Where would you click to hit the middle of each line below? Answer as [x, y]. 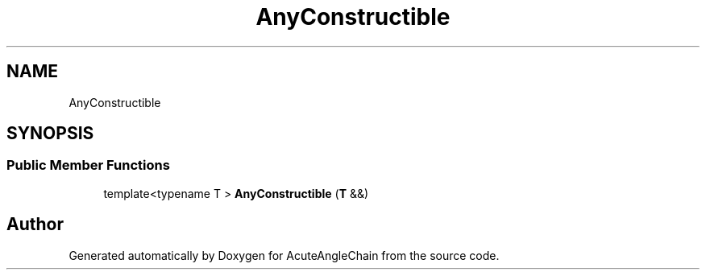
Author [35, 225]
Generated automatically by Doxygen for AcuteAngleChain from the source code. [284, 255]
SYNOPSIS [50, 134]
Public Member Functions [88, 165]
